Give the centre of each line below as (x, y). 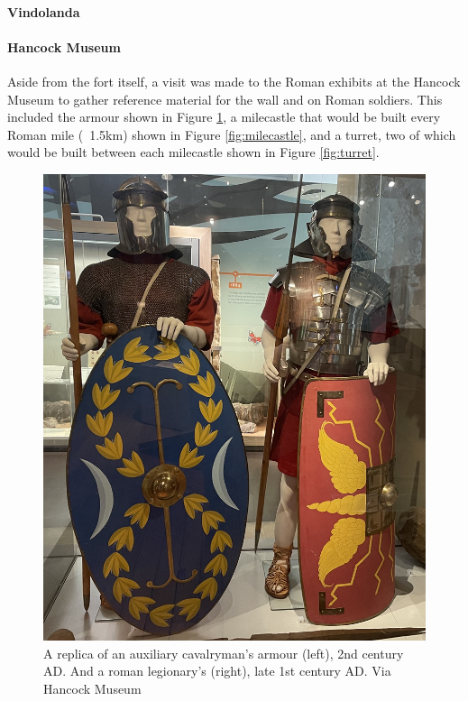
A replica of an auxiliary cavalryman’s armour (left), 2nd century (224, 653)
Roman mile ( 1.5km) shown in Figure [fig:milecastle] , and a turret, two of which (232, 134)
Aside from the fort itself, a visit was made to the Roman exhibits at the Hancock (234, 81)
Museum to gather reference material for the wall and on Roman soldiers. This (225, 99)
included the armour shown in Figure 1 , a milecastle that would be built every (224, 117)
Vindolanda (44, 11)
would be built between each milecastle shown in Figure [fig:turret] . (193, 152)
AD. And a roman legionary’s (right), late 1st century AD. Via (217, 671)
